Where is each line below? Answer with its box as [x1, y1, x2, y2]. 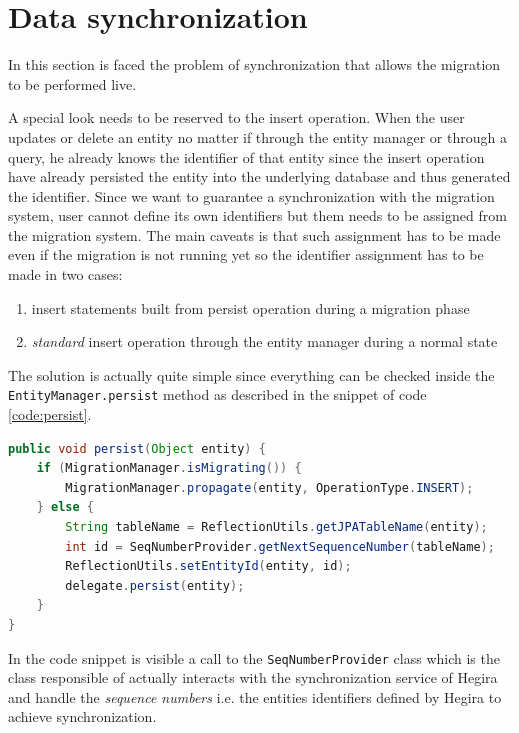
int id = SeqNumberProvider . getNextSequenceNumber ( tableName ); [65, 539, 495, 554]
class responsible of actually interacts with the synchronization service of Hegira [8, 667, 498, 688]
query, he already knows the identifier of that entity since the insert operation [8, 146, 485, 167]
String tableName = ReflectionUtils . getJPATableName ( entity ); [65, 520, 488, 535]
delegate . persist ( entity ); [65, 578, 245, 593]
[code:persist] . [8, 404, 92, 425]
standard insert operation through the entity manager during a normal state [31, 331, 498, 352]
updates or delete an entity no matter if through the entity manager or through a [8, 126, 507, 147]
